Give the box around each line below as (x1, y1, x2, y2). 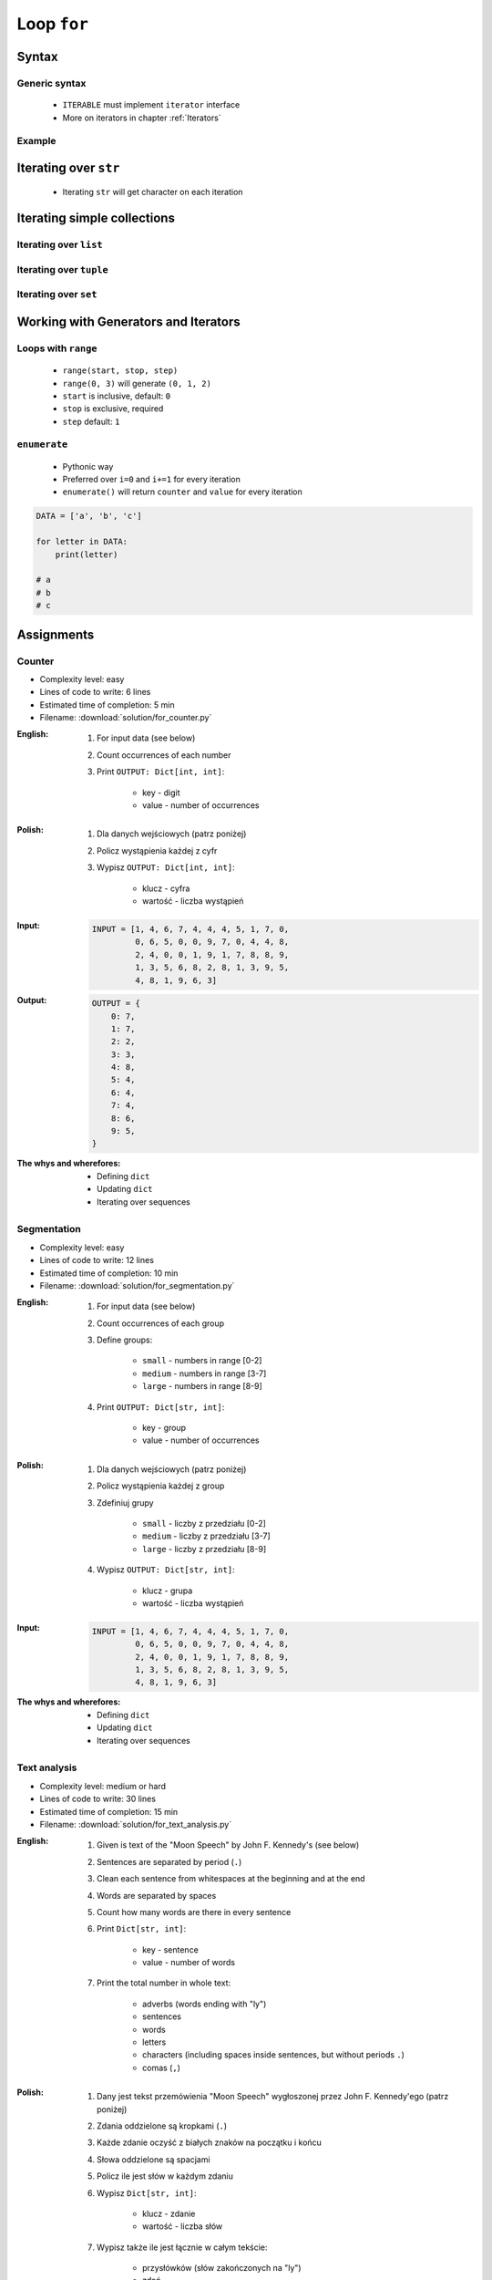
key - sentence (142, 1943, 200, 1955)
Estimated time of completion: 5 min (39, 699, 175, 710)
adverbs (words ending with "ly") (142, 1998, 267, 2009)
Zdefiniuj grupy (97, 1497, 154, 1508)
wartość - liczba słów (142, 2221, 223, 2232)
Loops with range (16, 342, 97, 355)
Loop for (16, 14, 89, 34)
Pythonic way (62, 461, 114, 472)
